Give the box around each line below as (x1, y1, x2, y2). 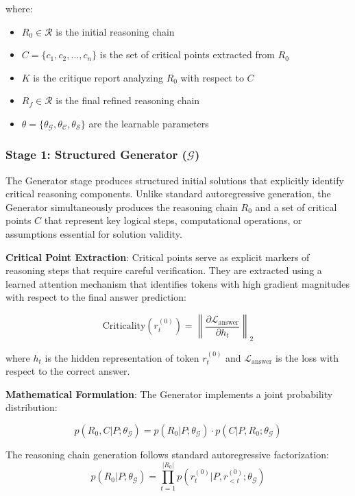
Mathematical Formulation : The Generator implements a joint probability (5, 386, 333, 401)
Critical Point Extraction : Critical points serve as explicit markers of (5, 249, 310, 264)
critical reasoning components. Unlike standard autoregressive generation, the (5, 186, 331, 201)
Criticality (102, 321, 146, 332)
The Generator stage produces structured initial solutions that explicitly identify (5, 173, 344, 187)
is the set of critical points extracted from (99, 47, 275, 62)
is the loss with (276, 350, 339, 364)
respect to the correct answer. (5, 364, 130, 378)
